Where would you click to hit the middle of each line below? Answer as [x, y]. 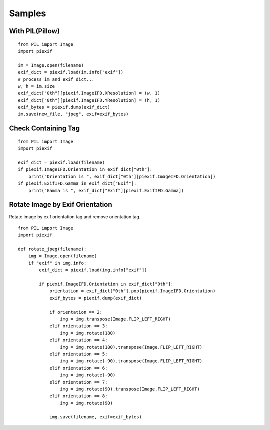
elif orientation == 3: [79, 326]
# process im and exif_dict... [56, 79]
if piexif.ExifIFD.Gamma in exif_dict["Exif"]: [77, 183]
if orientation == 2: [76, 312]
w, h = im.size [37, 86]
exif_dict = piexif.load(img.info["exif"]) [93, 270]
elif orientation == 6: [79, 368]
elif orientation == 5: [79, 354]
